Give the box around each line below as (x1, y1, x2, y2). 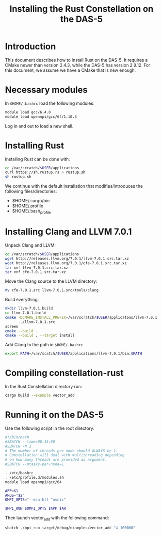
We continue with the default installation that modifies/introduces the (5, 183, 143, 189)
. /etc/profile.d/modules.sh (5, 475, 64, 480)
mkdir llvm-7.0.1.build (5, 306, 53, 311)
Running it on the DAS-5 (5, 409, 104, 421)
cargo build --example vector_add (5, 393, 75, 398)
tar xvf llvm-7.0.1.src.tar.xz (5, 265, 68, 270)
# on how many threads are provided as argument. (5, 457, 108, 462)
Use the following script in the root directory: (5, 425, 95, 431)
